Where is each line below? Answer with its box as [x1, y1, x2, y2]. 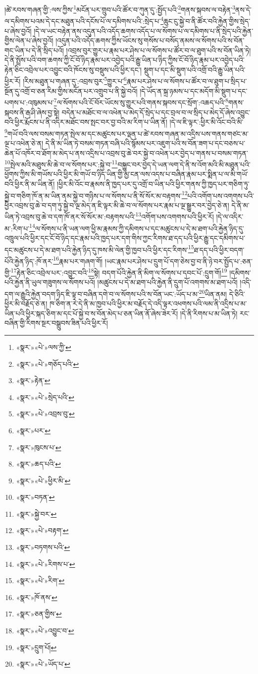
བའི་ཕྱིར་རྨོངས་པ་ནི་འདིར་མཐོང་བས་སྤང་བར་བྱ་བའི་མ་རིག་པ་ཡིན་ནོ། [4, 117, 167, 127]
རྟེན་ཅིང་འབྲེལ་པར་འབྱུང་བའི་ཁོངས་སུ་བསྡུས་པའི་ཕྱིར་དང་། [4, 64, 142, 74]
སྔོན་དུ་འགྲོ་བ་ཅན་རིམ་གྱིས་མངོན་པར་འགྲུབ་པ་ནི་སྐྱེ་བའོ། [4, 85, 138, 96]
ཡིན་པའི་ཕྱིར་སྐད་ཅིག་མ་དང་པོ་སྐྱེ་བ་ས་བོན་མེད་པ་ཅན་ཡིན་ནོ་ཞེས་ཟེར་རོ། [4, 308, 178, 318]
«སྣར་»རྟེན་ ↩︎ [16, 375, 51, 386]
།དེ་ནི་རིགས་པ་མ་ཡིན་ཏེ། [180, 308, 238, 318]
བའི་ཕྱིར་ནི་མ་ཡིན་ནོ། [4, 179, 55, 189]
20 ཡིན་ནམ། [199, 287, 227, 299]
